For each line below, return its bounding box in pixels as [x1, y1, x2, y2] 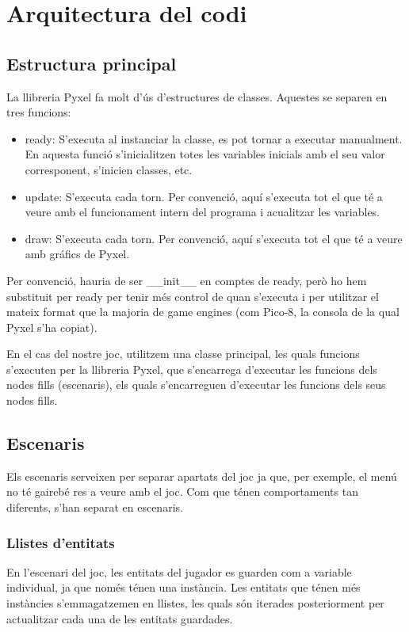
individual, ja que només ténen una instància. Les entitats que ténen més [6, 579, 361, 596]
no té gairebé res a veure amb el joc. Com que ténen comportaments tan [6, 483, 358, 500]
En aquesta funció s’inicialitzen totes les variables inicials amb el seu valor [25, 146, 385, 162]
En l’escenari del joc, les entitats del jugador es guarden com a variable [6, 563, 352, 580]
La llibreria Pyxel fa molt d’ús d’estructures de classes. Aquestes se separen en [6, 88, 388, 105]
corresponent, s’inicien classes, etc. [25, 161, 193, 177]
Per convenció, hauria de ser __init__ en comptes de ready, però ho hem [6, 272, 367, 288]
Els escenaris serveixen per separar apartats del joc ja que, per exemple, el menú [6, 467, 397, 484]
